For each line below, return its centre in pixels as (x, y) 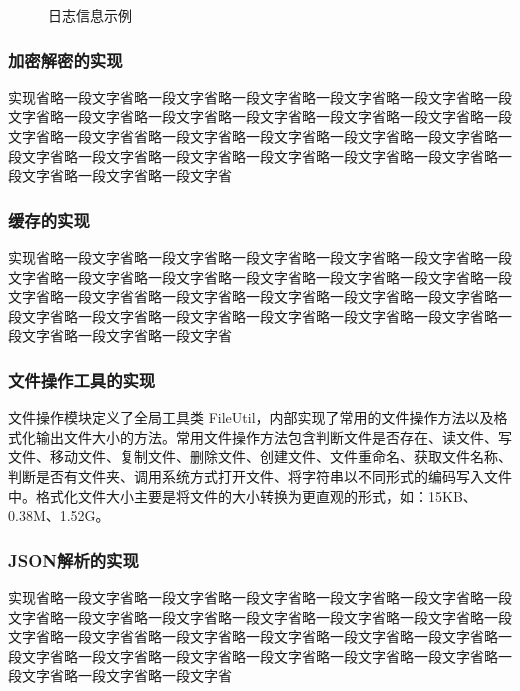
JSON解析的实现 (73, 559)
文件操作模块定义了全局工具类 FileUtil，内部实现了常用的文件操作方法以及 (251, 417)
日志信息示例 (90, 15)
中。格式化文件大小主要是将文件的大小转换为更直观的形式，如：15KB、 (242, 495)
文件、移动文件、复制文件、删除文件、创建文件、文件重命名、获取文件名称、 (260, 456)
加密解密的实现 (65, 59)
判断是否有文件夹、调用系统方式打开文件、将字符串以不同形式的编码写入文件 (260, 475)
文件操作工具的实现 (82, 379)
